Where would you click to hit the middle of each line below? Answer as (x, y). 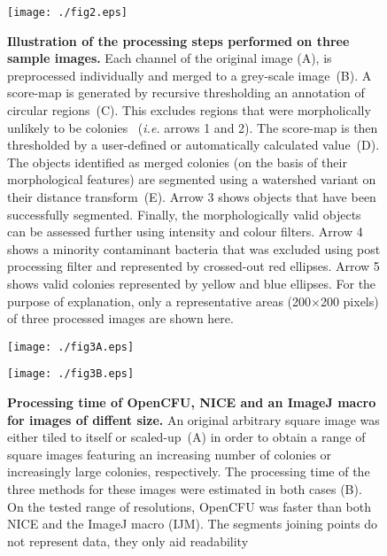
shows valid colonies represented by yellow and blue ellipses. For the (192, 283)
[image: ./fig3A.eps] (71, 347)
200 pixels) (349, 301)
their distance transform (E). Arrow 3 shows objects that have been (192, 197)
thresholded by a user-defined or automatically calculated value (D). (193, 145)
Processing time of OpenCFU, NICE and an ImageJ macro (192, 402)
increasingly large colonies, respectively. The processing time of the (189, 471)
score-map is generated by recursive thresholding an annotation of (186, 93)
